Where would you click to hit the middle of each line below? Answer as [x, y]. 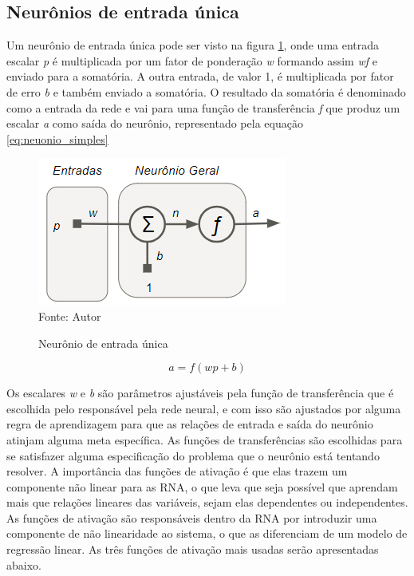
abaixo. [24, 564]
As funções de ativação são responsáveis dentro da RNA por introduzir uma [192, 517]
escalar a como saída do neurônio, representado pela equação [155, 123]
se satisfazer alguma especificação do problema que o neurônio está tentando [193, 455]
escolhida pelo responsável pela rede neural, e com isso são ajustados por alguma [204, 408]
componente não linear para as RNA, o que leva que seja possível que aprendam [202, 486]
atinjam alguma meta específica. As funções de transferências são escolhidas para [205, 439]
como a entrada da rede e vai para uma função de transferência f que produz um [203, 107]
